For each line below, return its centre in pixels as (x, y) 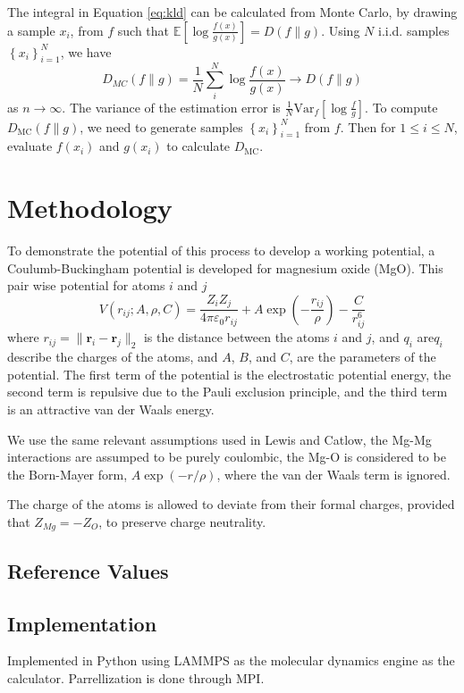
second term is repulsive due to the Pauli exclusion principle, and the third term (228, 392)
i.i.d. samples (413, 30)
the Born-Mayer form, (67, 474)
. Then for (368, 126)
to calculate (198, 146)
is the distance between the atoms (236, 337)
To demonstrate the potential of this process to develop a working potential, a (221, 250)
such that (143, 30)
